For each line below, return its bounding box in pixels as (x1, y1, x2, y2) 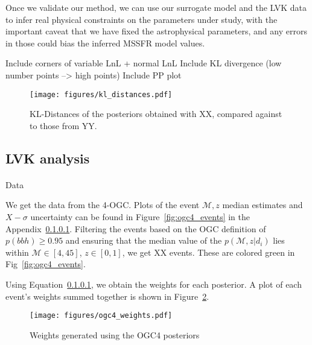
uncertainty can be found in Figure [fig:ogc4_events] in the (30, 210, 250, 223)
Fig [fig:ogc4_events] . (5, 258, 86, 270)
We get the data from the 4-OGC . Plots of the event (5, 198, 200, 211)
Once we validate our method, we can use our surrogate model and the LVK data (5, 1, 307, 13)
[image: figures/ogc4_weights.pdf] (30, 311, 173, 320)
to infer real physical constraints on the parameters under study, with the (5, 13, 278, 25)
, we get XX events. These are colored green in (122, 245, 295, 258)
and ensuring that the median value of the (65, 234, 222, 247)
